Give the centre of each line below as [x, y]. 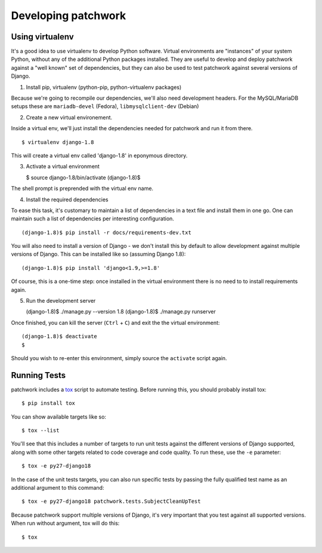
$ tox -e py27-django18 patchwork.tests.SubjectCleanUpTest [111, 501]
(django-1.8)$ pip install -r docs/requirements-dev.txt [107, 232]
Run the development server [61, 301]
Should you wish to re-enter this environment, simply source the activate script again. [119, 358]
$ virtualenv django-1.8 [58, 142]
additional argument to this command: [58, 488]
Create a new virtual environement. [69, 117]
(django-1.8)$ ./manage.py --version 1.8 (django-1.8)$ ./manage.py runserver [121, 312]
